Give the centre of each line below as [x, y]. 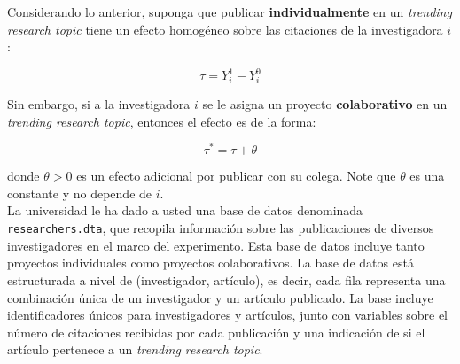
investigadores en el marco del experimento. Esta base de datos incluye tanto [216, 245]
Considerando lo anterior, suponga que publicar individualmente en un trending [230, 12]
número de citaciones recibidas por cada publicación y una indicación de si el [216, 332]
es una [427, 176]
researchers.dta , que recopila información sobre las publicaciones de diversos [221, 228]
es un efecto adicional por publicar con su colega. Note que [236, 176]
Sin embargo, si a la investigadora [99, 104]
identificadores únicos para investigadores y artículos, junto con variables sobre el [227, 315]
